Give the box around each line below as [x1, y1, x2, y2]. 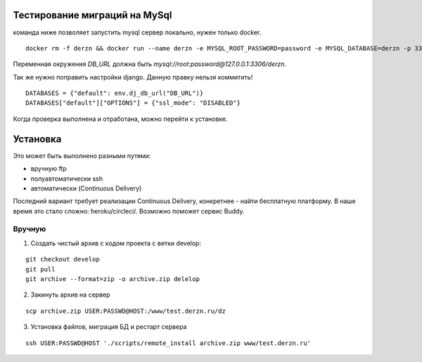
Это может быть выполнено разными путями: [13, 151, 151, 160]
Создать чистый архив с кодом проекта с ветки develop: [30, 239, 202, 247]
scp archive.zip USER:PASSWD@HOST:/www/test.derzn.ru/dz [25, 306, 226, 315]
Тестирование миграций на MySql [13, 9, 172, 21]
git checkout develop [25, 255, 100, 264]
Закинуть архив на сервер [30, 290, 110, 299]
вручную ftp [30, 164, 67, 173]
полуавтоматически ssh [30, 174, 103, 183]
